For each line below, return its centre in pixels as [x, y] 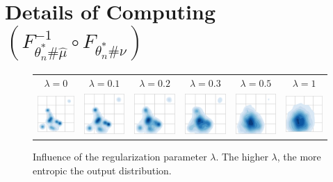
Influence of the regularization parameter [120, 157]
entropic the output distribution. [102, 171]
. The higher [242, 157]
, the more [299, 157]
